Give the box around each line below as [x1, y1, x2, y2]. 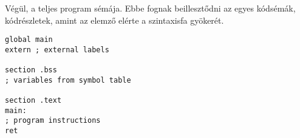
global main [5, 35, 53, 44]
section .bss [5, 66, 57, 75]
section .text [5, 96, 62, 105]
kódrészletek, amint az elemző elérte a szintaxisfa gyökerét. [5, 13, 224, 26]
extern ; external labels [5, 45, 109, 54]
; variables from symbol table [5, 75, 131, 85]
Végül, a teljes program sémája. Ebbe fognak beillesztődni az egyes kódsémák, [5, 2, 296, 14]
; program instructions [5, 116, 101, 125]
